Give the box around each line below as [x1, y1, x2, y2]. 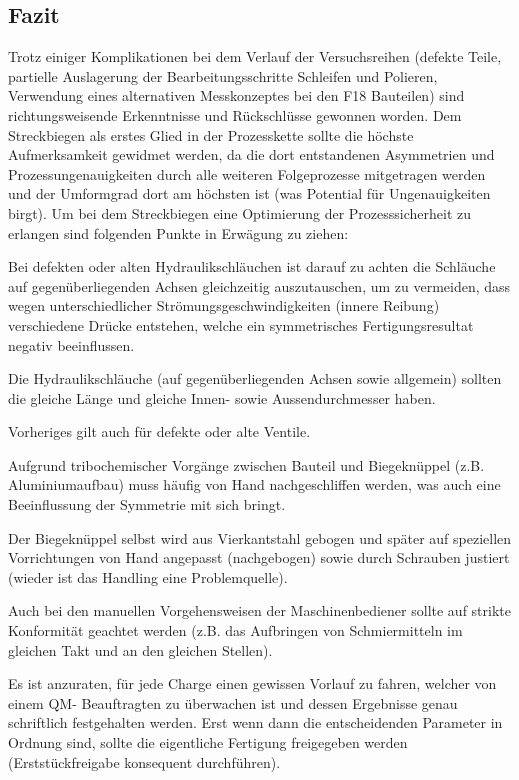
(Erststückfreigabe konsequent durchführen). [8, 751, 281, 772]
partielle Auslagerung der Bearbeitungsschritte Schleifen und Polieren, [8, 65, 438, 86]
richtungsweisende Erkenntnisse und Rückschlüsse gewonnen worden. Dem [8, 104, 462, 125]
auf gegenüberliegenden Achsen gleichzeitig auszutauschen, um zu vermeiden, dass [8, 275, 511, 296]
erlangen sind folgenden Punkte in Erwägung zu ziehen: [8, 222, 349, 243]
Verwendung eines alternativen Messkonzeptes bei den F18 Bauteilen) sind [8, 85, 465, 106]
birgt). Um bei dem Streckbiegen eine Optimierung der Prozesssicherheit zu [8, 202, 472, 223]
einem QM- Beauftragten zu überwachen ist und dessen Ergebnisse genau [8, 692, 458, 713]
